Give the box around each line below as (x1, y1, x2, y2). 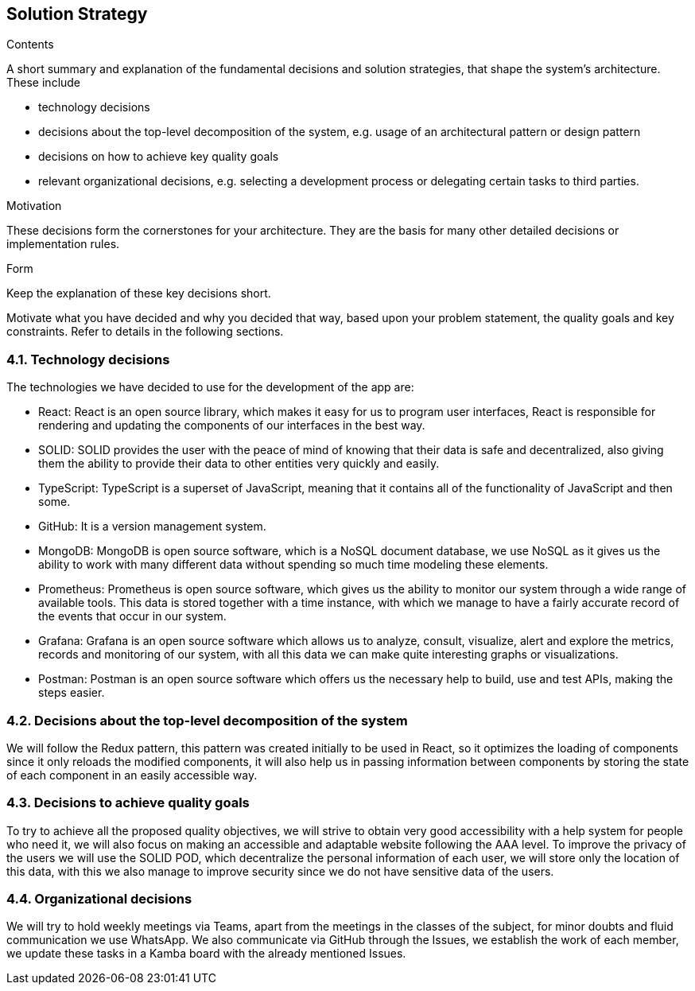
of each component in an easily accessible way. (6, 768, 258, 782)
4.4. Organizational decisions (6, 891, 192, 907)
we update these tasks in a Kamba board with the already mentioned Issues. (6, 946, 406, 961)
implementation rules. (6, 237, 120, 251)
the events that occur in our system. (38, 609, 227, 624)
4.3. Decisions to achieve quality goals (6, 795, 250, 811)
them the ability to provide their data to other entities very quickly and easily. (38, 457, 440, 471)
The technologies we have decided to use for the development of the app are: (6, 380, 414, 394)
